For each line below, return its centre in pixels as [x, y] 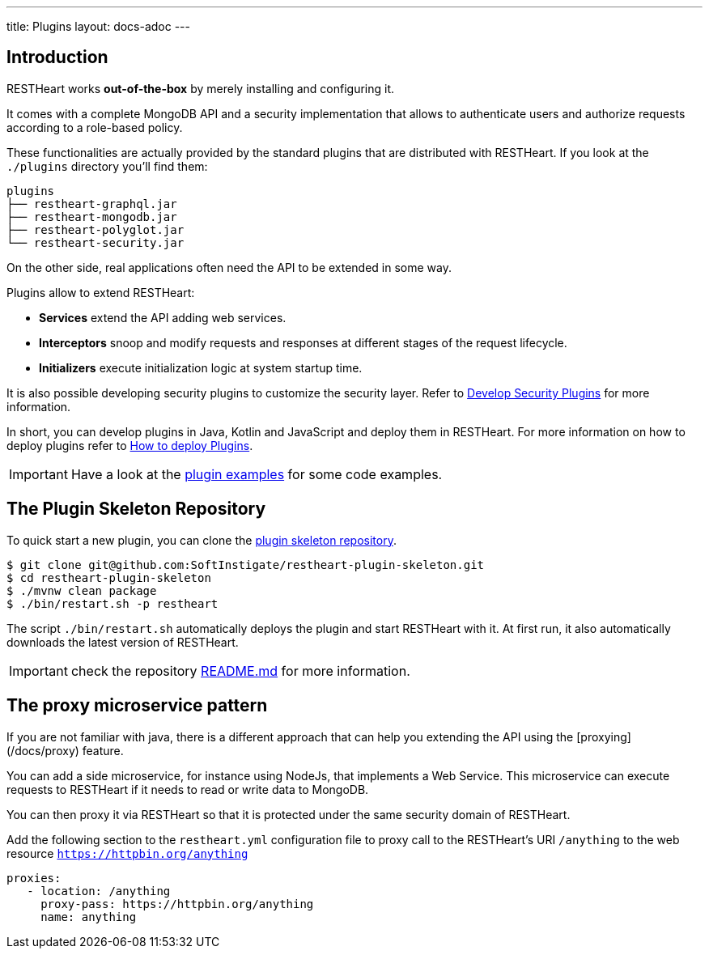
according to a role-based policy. [95, 127]
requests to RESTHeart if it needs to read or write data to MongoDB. [188, 789]
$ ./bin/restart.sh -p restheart [113, 603]
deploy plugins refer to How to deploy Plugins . [130, 445]
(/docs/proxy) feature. [65, 750]
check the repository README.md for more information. [240, 671]
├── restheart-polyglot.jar [96, 229]
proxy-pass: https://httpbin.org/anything [177, 904]
